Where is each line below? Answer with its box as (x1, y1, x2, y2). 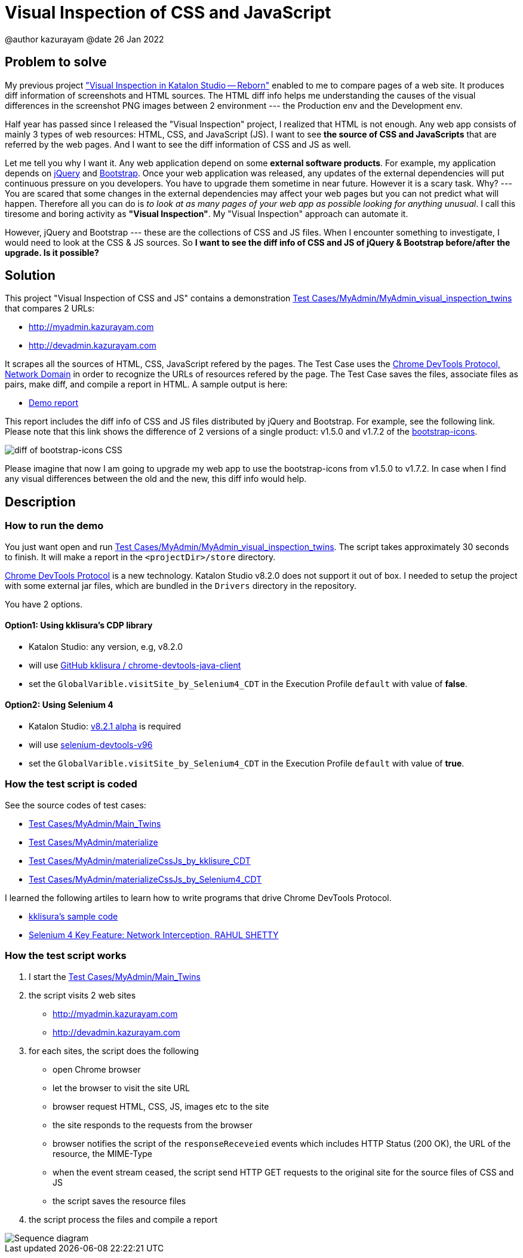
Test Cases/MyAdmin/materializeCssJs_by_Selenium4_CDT (29, 874, 262, 884)
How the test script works (5, 949, 127, 962)
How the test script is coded (5, 778, 137, 790)
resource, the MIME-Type (53, 1148, 153, 1159)
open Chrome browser (53, 1064, 141, 1074)
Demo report (29, 398, 79, 408)
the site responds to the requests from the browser (53, 1119, 253, 1130)
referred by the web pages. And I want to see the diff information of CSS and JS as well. (5, 139, 351, 149)
